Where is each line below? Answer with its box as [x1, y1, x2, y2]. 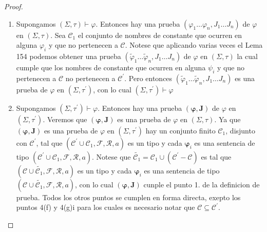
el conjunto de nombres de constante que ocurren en [78, 29, 242, 40]
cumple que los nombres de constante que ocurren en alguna [16, 62, 206, 72]
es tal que [201, 151, 232, 162]
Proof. [4, 1, 23, 11]
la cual [237, 50, 258, 61]
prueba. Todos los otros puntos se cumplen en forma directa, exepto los [16, 191, 241, 202]
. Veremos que [43, 113, 87, 124]
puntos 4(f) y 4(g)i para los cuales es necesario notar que [16, 202, 195, 212]
